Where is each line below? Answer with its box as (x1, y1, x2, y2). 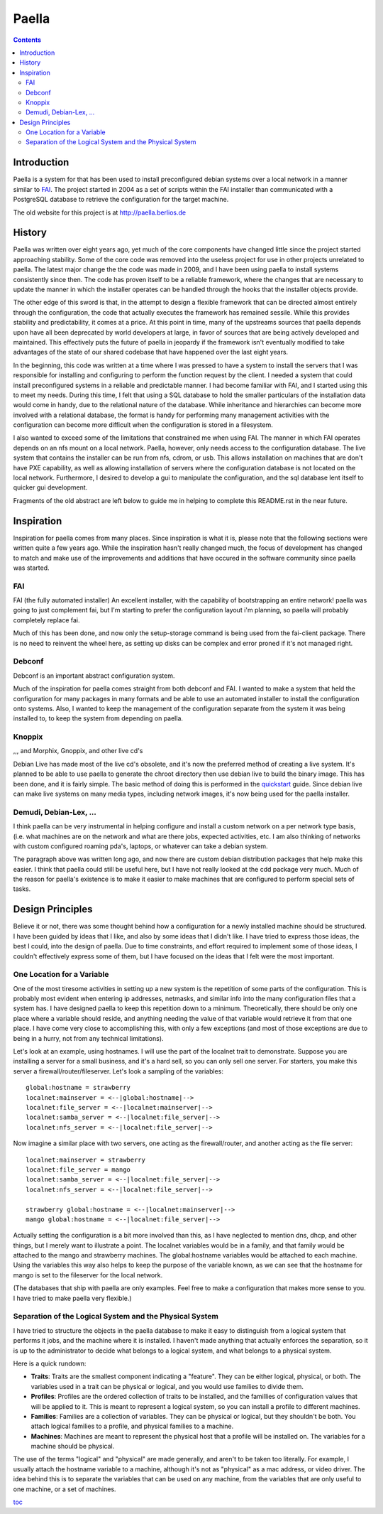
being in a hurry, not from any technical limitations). (13, 1034, 164, 1042)
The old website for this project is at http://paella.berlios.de (13, 208, 187, 217)
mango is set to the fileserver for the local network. (13, 1270, 163, 1279)
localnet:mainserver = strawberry (26, 1155, 145, 1164)
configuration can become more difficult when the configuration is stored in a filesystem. (13, 421, 273, 429)
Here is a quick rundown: (13, 1359, 87, 1368)
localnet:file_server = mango (26, 1165, 131, 1174)
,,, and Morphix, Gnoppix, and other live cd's (13, 747, 143, 755)
